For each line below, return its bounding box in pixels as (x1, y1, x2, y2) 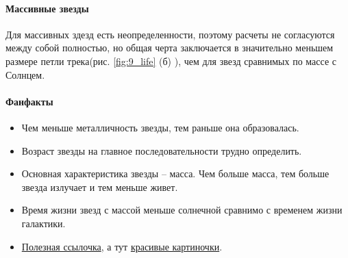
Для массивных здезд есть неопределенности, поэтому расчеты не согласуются (5, 27, 335, 41)
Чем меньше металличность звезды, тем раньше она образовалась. (21, 120, 299, 134)
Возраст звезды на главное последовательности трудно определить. (21, 143, 302, 157)
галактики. (21, 216, 66, 230)
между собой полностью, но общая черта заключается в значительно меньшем (5, 40, 334, 55)
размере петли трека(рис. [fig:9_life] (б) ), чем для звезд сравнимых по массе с (5, 53, 336, 68)
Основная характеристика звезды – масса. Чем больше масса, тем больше (21, 166, 330, 181)
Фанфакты (5, 94, 53, 108)
